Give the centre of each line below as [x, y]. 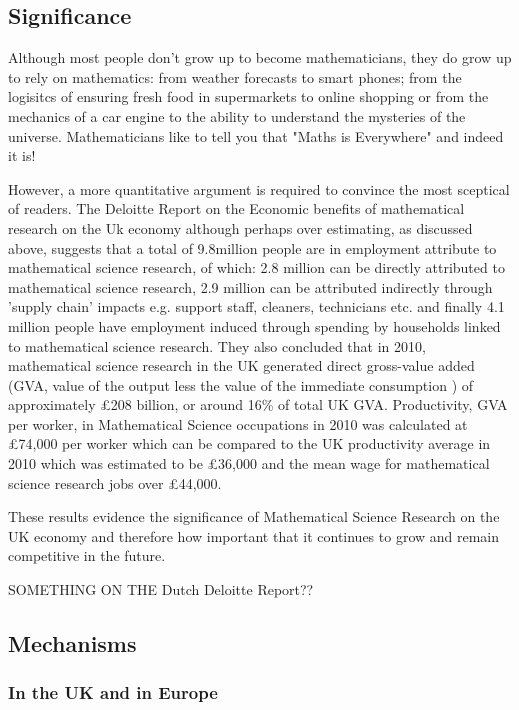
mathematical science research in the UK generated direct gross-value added [241, 365]
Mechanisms [72, 643]
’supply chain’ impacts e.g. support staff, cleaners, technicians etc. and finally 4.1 [256, 306]
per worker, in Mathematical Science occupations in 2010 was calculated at [238, 423]
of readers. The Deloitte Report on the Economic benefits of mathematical [236, 208]
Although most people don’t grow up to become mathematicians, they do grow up [260, 57]
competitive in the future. [87, 555]
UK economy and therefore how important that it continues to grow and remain [254, 535]
